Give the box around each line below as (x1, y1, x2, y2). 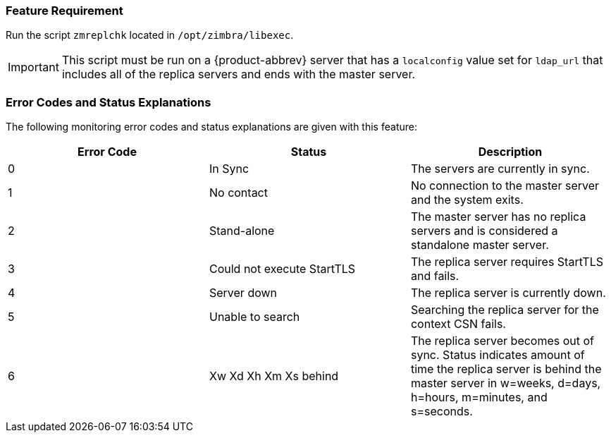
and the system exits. (410, 193, 524, 207)
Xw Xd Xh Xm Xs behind (209, 369, 339, 384)
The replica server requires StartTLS (410, 255, 603, 269)
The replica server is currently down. (410, 286, 606, 300)
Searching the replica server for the (410, 303, 599, 317)
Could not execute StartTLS (209, 262, 356, 276)
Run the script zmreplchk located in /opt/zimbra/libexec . (6, 29, 294, 42)
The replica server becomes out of (410, 334, 595, 348)
